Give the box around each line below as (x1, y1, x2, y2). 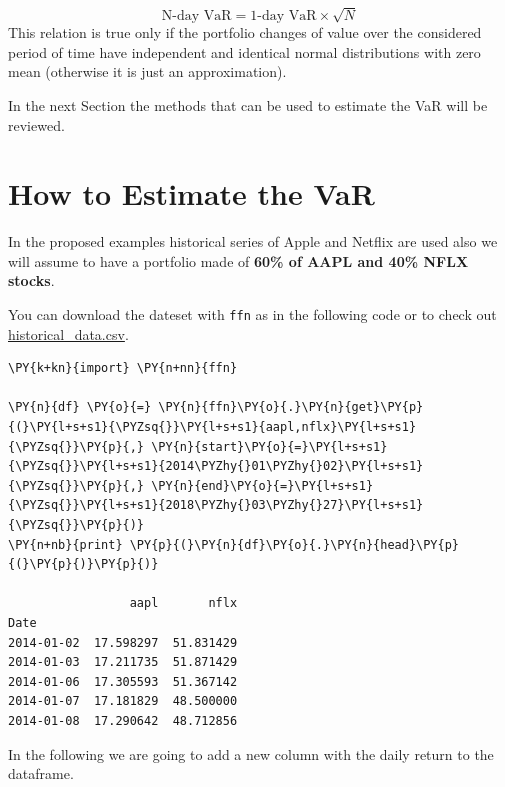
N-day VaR (161, 9, 232, 24)
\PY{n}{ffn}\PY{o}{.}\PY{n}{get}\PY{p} (158, 400, 424, 415)
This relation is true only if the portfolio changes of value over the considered (8, 22, 482, 43)
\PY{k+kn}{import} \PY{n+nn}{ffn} (8, 361, 238, 376)
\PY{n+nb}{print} (8, 537, 123, 552)
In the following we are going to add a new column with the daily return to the (8, 743, 494, 764)
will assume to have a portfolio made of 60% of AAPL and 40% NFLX (8, 250, 469, 271)
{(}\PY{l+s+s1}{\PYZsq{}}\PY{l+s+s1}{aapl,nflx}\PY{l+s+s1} (8, 420, 417, 435)
